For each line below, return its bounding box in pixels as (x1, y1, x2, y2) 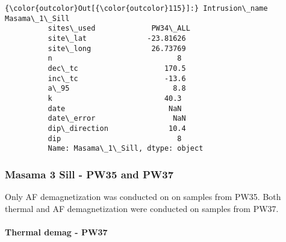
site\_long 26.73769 (48, 44, 186, 53)
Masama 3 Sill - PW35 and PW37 (5, 166, 174, 181)
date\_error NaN (48, 114, 186, 123)
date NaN (48, 104, 182, 113)
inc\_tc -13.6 (48, 74, 186, 83)
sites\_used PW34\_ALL (48, 24, 190, 33)
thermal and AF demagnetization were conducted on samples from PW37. (5, 202, 279, 214)
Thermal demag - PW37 (5, 225, 108, 238)
